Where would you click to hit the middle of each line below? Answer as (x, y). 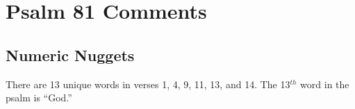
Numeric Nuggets (70, 54)
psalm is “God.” (39, 98)
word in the (325, 84)
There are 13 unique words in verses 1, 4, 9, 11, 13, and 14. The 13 (148, 84)
